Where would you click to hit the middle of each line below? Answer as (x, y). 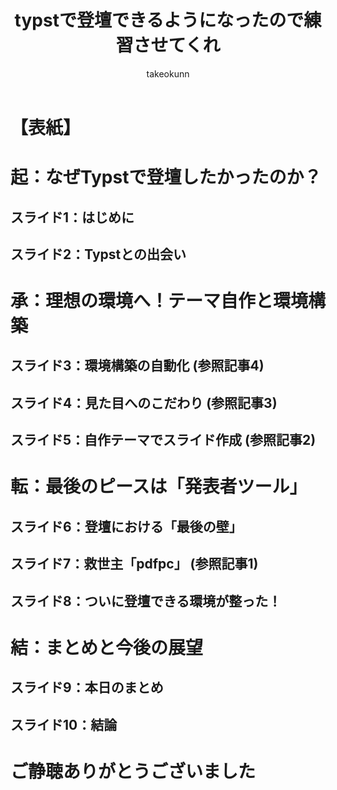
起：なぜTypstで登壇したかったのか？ (166, 177)
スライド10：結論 (64, 724)
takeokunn (168, 73)
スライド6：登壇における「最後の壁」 (126, 526)
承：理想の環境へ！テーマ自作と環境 (159, 301)
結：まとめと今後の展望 (107, 647)
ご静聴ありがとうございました (133, 771)
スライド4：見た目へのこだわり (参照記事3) (144, 402)
